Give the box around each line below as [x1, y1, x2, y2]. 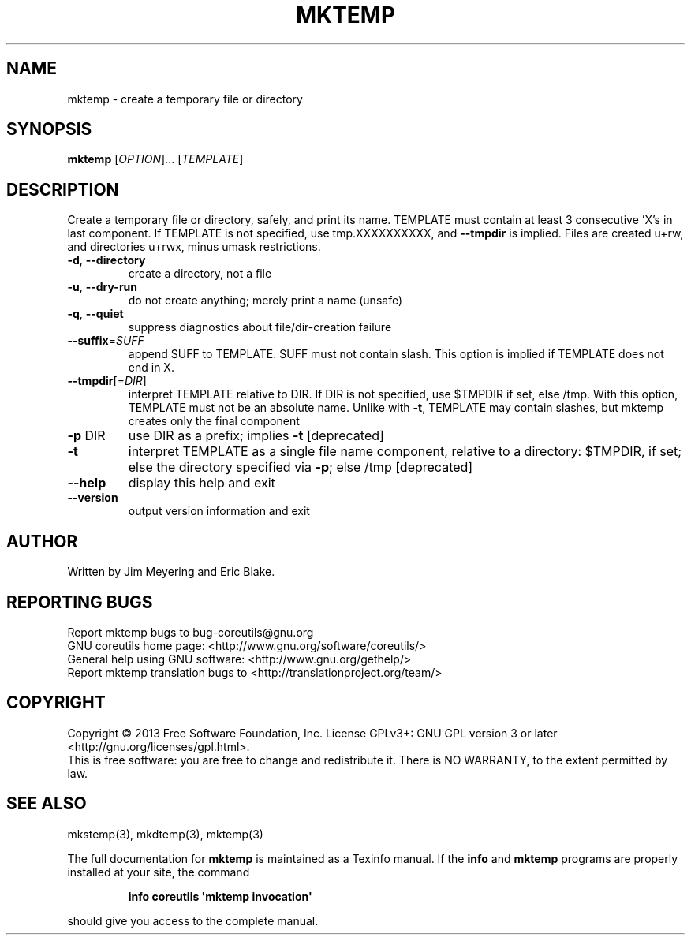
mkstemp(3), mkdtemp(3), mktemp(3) [67, 827, 263, 841]
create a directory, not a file [128, 267, 272, 281]
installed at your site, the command [67, 864, 250, 879]
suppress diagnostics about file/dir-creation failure [128, 320, 392, 334]
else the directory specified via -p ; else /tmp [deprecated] [128, 459, 473, 476]
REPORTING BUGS [6, 592, 153, 612]
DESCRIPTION [6, 179, 119, 200]
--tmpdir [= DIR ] [67, 374, 147, 388]
